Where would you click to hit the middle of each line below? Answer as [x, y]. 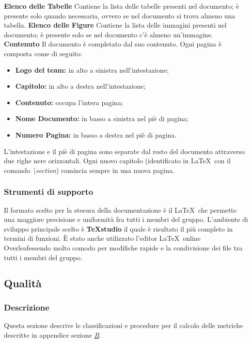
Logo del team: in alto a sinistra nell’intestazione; [92, 70]
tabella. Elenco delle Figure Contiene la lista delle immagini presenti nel [115, 25]
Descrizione [27, 307]
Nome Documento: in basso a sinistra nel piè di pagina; [102, 118]
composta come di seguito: [43, 53]
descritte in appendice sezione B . [53, 335]
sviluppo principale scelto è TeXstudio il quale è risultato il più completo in [118, 228]
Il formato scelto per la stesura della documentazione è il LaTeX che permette [120, 210]
